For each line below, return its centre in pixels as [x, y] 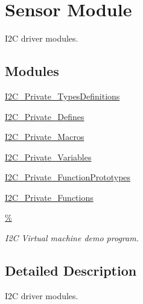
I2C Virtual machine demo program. [72, 238]
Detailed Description [71, 271]
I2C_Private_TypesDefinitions [62, 96]
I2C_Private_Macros [45, 137]
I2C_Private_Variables [48, 157]
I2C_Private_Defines [45, 116]
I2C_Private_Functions [49, 197]
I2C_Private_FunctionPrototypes [68, 177]
